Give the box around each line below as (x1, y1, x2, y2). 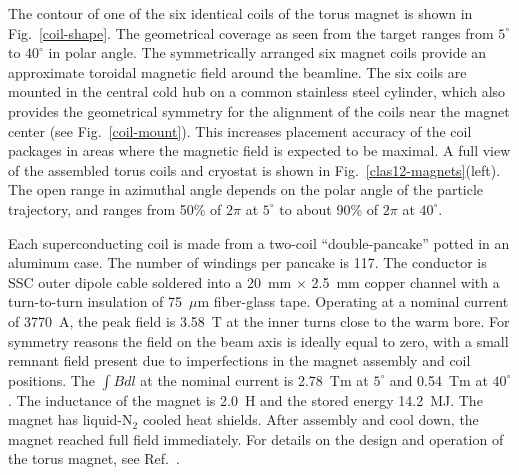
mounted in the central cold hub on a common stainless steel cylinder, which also (8, 81, 506, 102)
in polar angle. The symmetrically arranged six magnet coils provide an (48, 42, 487, 63)
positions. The (8, 369, 95, 390)
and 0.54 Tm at (389, 369, 488, 390)
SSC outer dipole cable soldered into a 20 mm (8, 271, 292, 292)
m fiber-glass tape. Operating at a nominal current (197, 291, 509, 312)
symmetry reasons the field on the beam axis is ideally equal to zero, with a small (8, 330, 509, 351)
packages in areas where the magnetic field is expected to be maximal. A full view (8, 140, 511, 161)
